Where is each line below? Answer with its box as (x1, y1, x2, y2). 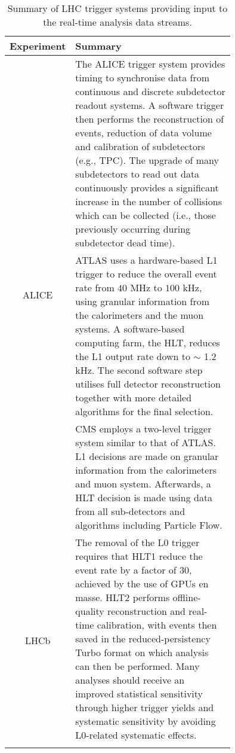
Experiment (10, 39, 66, 53)
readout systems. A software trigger (75, 98, 224, 112)
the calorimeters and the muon (75, 308, 204, 322)
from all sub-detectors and (75, 504, 185, 518)
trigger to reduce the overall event (75, 267, 217, 281)
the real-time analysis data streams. (43, 15, 192, 29)
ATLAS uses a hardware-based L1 (75, 253, 218, 267)
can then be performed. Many (75, 659, 200, 673)
